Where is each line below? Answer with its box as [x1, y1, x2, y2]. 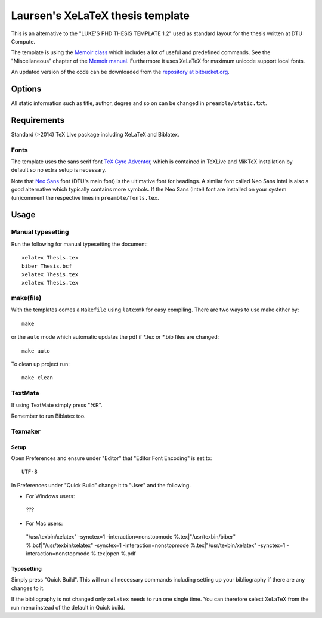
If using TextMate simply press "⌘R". [11, 401, 103, 409]
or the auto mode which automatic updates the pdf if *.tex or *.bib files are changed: [11, 333, 219, 341]
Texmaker [11, 427, 41, 435]
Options [11, 84, 42, 94]
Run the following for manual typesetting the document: [11, 240, 148, 248]
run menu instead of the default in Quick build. [11, 604, 125, 611]
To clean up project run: [11, 361, 70, 368]
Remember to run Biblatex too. [11, 412, 86, 419]
